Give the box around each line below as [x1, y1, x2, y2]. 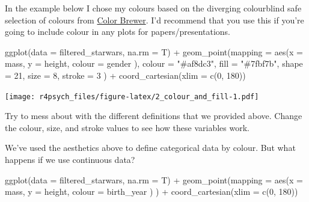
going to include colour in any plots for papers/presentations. [5, 25, 231, 38]
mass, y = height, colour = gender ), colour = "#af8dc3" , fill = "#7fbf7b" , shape [5, 57, 303, 70]
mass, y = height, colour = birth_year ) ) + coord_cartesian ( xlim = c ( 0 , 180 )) [5, 185, 298, 198]
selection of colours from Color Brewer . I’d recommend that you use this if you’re [5, 13, 304, 26]
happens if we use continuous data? [5, 153, 135, 165]
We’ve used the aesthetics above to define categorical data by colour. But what [5, 141, 296, 154]
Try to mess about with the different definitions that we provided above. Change [5, 109, 302, 122]
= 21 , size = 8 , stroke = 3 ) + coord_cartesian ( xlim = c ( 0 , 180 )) [5, 69, 246, 81]
